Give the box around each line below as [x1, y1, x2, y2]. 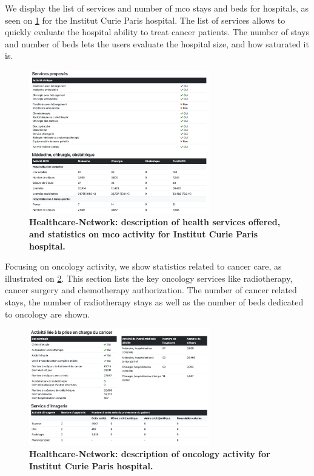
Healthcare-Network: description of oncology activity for [29, 447, 270, 460]
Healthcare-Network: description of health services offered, [29, 216, 281, 228]
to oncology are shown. [5, 307, 90, 320]
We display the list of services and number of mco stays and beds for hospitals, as [5, 2, 309, 14]
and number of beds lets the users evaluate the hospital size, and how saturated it [5, 37, 309, 50]
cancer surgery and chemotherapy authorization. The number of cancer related [5, 284, 297, 296]
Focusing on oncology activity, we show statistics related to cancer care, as [5, 260, 282, 273]
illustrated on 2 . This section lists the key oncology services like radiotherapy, [5, 271, 293, 284]
